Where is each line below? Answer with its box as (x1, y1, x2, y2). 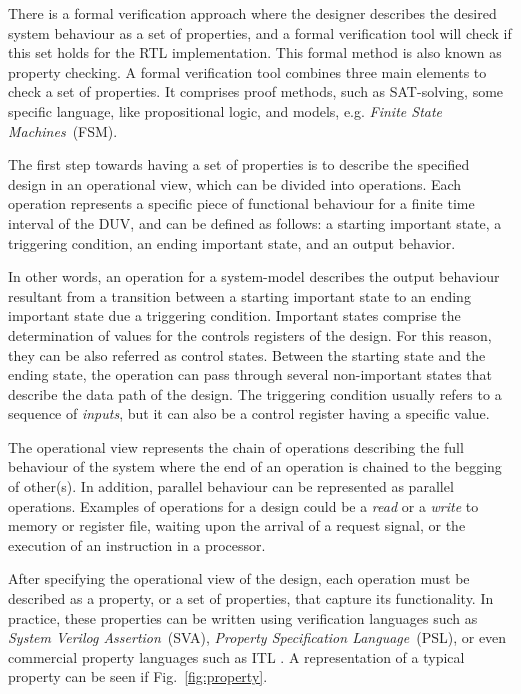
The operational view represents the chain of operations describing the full (8, 436, 464, 457)
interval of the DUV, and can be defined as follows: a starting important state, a (8, 212, 502, 233)
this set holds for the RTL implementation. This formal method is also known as (8, 42, 502, 63)
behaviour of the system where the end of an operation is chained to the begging (8, 456, 502, 477)
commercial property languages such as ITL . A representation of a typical (8, 646, 465, 667)
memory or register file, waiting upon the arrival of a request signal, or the (8, 515, 466, 536)
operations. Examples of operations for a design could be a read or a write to (8, 495, 479, 516)
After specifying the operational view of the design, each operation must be (8, 568, 470, 589)
